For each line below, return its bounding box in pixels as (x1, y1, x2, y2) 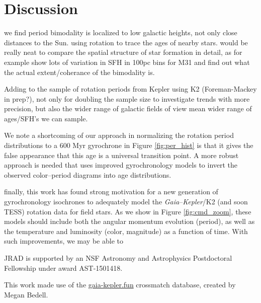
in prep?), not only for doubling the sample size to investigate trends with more (4, 93, 250, 104)
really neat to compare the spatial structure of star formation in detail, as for (4, 47, 242, 57)
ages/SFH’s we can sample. (4, 113, 88, 123)
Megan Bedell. (4, 289, 48, 299)
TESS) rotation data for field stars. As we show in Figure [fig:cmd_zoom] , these (4, 206, 251, 216)
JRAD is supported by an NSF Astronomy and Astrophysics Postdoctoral (4, 253, 232, 263)
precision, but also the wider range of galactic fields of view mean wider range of (4, 103, 252, 114)
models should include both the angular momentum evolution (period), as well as (4, 216, 255, 226)
